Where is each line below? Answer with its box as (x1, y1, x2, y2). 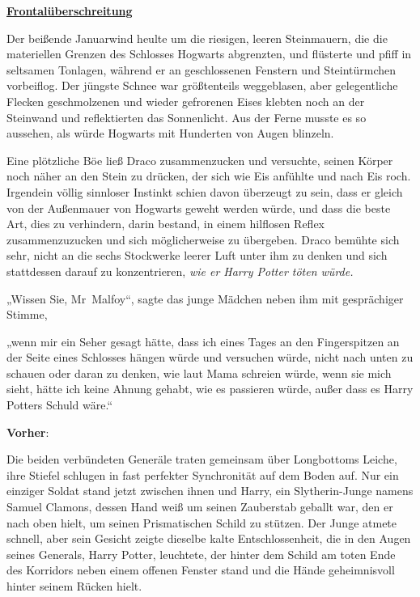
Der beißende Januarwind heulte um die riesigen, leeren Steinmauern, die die (6, 29, 388, 46)
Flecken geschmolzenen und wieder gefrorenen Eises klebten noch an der (6, 92, 365, 109)
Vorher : (6, 423, 49, 440)
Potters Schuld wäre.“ (6, 396, 113, 413)
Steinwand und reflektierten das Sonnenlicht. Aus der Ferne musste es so (6, 108, 367, 125)
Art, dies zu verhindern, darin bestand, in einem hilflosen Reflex (6, 215, 325, 232)
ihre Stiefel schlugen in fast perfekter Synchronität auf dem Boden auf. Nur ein (6, 466, 399, 483)
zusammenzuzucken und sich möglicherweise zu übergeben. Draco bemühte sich (6, 231, 400, 248)
